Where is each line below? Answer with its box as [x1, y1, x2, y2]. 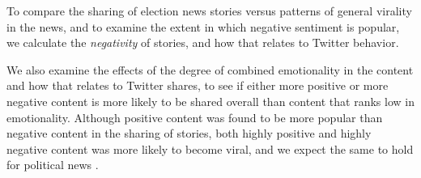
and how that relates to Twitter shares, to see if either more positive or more [6, 77, 389, 94]
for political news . [6, 156, 99, 173]
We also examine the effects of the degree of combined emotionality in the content [6, 61, 414, 78]
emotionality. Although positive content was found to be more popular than [6, 108, 383, 125]
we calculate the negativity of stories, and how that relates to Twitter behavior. [6, 34, 399, 51]
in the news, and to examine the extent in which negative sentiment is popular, [6, 18, 400, 35]
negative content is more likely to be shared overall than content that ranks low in [6, 92, 415, 109]
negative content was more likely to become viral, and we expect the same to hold [6, 140, 414, 157]
